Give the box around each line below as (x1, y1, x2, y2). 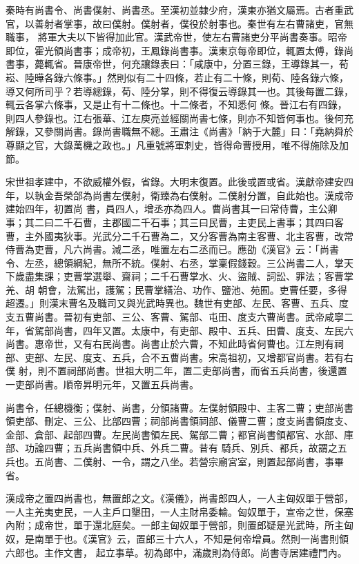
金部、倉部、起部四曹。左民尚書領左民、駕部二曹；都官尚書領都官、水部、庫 (6, 427, 353, 441)
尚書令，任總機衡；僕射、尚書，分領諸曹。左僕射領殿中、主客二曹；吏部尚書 (6, 400, 353, 414)
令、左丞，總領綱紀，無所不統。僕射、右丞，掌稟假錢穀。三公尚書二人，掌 (6, 255, 344, 270)
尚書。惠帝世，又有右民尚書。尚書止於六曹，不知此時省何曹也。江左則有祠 (6, 336, 344, 351)
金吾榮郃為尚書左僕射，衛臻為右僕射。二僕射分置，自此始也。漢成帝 (43, 188, 353, 202)
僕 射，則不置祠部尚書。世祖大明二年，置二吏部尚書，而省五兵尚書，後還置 (6, 363, 347, 378)
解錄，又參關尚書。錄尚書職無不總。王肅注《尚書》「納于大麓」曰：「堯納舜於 (6, 124, 353, 139)
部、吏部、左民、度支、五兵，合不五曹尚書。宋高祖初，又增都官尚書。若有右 (6, 350, 353, 364)
